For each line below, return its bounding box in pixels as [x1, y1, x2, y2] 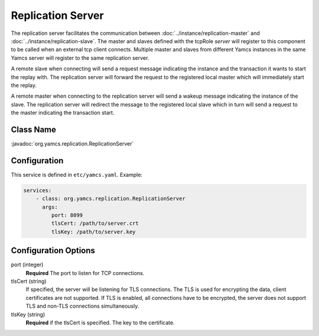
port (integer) [11, 261, 44, 269]
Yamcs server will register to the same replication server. [11, 54, 149, 62]
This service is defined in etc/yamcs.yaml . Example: [11, 171, 143, 178]
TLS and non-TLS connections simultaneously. [25, 302, 139, 310]
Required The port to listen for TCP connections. [25, 269, 145, 276]
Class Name [11, 124, 56, 134]
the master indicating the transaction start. [11, 109, 115, 117]
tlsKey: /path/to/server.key [51, 228, 136, 235]
